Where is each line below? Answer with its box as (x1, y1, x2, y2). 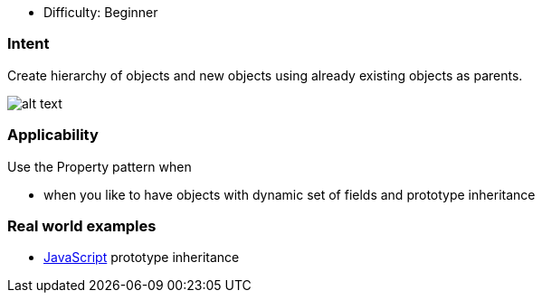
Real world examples (7, 216, 157, 235)
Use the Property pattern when (7, 158, 192, 174)
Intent (7, 34, 50, 53)
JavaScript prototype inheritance (43, 249, 240, 266)
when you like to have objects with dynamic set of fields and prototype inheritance (43, 186, 536, 202)
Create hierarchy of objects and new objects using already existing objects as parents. (7, 67, 523, 83)
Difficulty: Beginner (43, 5, 158, 20)
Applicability (7, 126, 99, 145)
